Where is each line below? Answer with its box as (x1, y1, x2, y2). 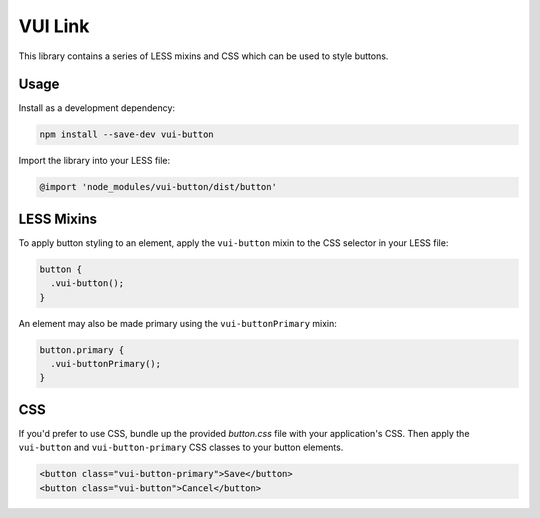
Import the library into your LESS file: (18, 155, 171, 167)
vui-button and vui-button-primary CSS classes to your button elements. (18, 441, 344, 454)
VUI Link (18, 15, 90, 37)
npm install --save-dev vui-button (39, 129, 214, 140)
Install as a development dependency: (18, 102, 175, 114)
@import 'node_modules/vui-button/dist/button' (39, 181, 277, 193)
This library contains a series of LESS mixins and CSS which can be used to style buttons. (18, 50, 389, 62)
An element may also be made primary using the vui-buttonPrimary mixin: (18, 317, 337, 329)
